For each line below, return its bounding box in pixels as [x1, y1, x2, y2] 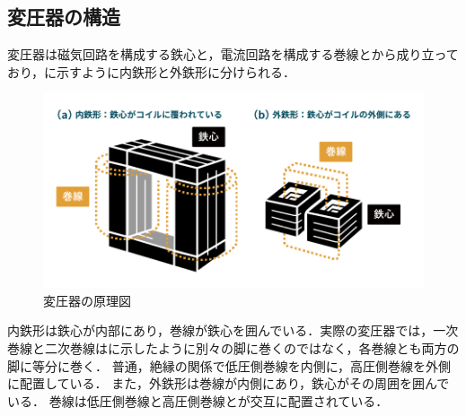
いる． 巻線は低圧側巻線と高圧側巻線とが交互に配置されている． [7, 391, 389, 410]
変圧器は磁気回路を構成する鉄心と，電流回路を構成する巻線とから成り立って [7, 45, 459, 64]
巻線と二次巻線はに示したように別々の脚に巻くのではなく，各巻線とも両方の [7, 338, 460, 357]
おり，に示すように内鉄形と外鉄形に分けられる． [7, 62, 296, 81]
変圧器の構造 [7, 3, 120, 30]
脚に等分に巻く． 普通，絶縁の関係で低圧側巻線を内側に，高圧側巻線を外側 [7, 356, 451, 375]
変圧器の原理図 [43, 290, 131, 309]
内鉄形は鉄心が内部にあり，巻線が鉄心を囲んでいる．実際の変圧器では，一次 [7, 321, 459, 340]
